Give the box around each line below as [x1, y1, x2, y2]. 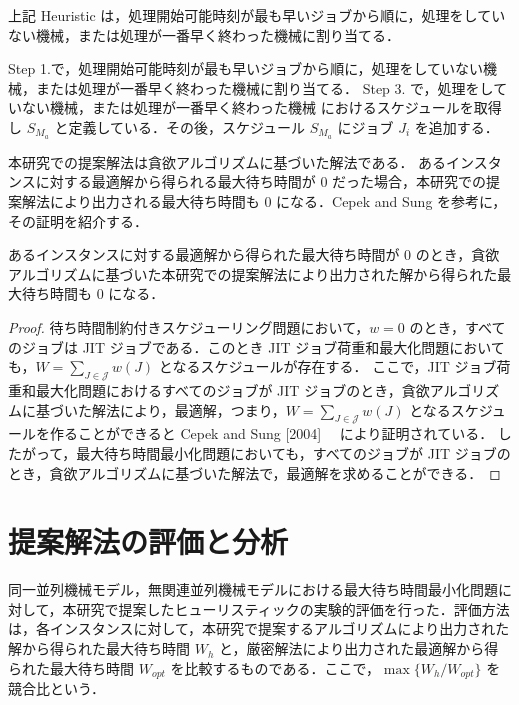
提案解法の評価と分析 [8, 521, 289, 562]
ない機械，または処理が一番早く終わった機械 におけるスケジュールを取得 [21, 97, 502, 118]
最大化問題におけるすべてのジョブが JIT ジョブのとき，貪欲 [35, 379, 430, 400]
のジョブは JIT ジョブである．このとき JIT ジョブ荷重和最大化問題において [8, 336, 505, 357]
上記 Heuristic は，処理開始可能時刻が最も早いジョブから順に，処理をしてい [8, 5, 506, 25]
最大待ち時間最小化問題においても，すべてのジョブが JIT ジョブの [76, 442, 511, 463]
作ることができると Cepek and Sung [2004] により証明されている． [49, 423, 494, 444]
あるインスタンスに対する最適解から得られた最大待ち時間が [8, 244, 400, 265]
